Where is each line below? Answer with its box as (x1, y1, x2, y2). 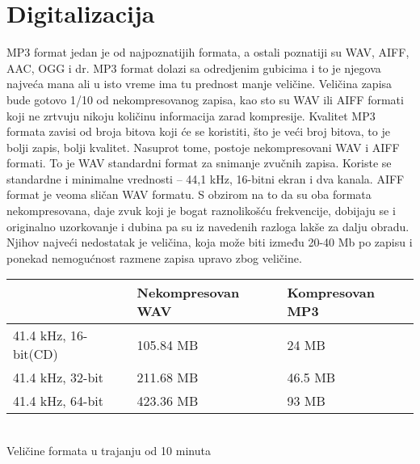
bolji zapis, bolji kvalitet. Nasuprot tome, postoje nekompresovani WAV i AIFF (6, 138, 400, 155)
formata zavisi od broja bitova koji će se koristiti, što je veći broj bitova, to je (6, 123, 390, 140)
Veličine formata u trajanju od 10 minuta (6, 442, 211, 459)
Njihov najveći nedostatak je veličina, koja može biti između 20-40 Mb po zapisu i (6, 234, 413, 251)
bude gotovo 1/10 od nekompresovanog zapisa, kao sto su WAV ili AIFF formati (6, 91, 404, 108)
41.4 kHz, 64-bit (13, 391, 104, 411)
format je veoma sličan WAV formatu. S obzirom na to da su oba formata (6, 186, 372, 203)
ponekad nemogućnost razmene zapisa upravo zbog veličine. (6, 249, 302, 266)
